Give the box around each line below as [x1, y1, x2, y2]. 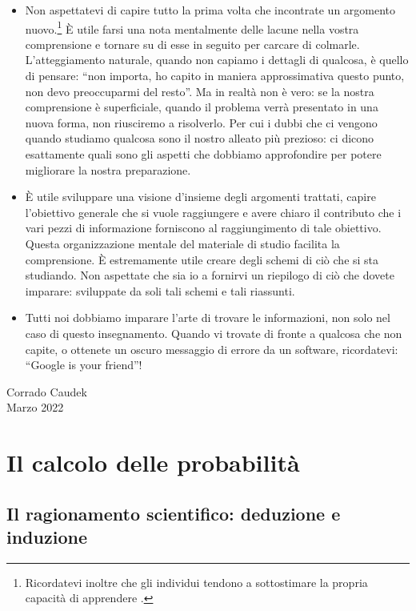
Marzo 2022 [6, 399, 64, 416]
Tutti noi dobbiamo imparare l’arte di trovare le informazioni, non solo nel [25, 309, 390, 326]
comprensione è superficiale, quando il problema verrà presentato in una [25, 98, 378, 115]
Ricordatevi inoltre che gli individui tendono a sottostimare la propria [25, 573, 368, 590]
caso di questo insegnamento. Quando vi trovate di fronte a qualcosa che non [25, 324, 402, 341]
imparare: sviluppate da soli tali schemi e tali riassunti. [25, 282, 295, 299]
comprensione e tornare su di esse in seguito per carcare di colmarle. [25, 35, 360, 52]
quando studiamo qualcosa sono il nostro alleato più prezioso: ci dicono [25, 130, 374, 147]
